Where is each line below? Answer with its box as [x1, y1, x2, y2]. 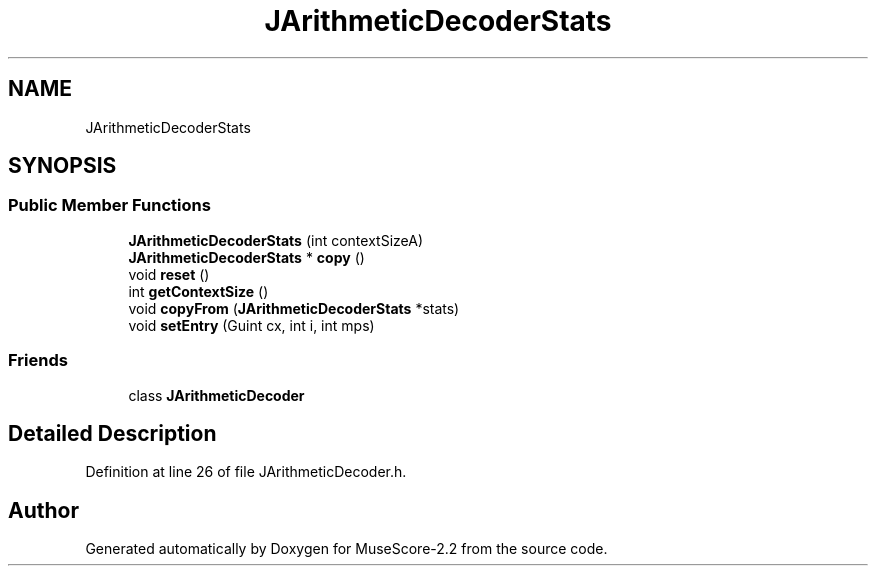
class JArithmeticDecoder [128, 386, 305, 404]
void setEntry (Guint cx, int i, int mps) [128, 316, 375, 334]
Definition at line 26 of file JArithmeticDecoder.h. [85, 463, 407, 481]
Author [8, 497, 79, 523]
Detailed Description [8, 420, 217, 446]
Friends [8, 350, 68, 371]
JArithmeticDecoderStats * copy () [128, 248, 365, 266]
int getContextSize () [128, 282, 269, 300]
